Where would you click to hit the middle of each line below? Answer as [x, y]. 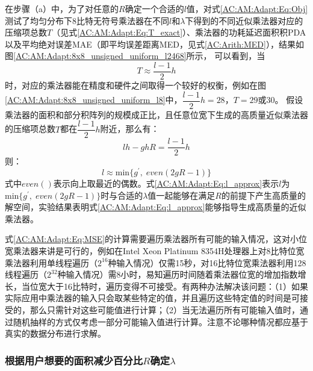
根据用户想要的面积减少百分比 [74, 360]
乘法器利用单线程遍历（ [51, 262]
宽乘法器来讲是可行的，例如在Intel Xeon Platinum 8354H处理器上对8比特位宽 [155, 251]
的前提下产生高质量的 [263, 195]
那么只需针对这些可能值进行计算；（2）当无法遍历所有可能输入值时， [165, 310]
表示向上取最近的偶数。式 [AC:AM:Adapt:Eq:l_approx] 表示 [166, 183]
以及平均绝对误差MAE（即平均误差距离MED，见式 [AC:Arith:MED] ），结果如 [154, 44]
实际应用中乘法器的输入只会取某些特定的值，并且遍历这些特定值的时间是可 [152, 298]
